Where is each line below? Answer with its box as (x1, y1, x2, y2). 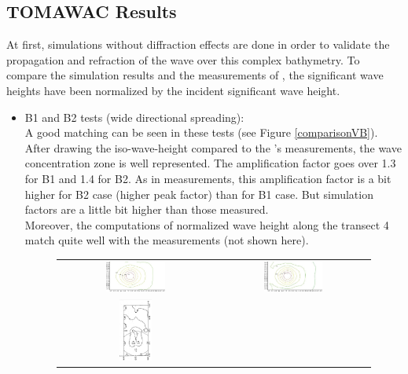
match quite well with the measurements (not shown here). (24, 232, 309, 248)
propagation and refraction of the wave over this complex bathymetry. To (6, 51, 360, 68)
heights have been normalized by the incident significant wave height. (6, 82, 340, 98)
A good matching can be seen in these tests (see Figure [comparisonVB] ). (24, 124, 378, 141)
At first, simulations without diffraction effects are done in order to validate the (6, 36, 390, 53)
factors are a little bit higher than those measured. (24, 201, 269, 218)
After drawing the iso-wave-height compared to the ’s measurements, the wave (24, 139, 402, 156)
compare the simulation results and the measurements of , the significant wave (6, 67, 384, 83)
